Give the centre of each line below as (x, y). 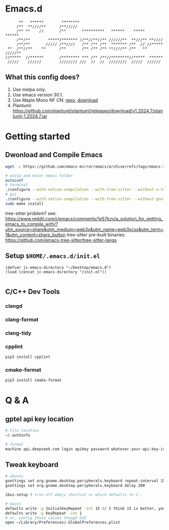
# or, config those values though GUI (46, 518)
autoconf (14, 180)
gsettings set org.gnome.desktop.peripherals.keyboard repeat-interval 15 (85, 481)
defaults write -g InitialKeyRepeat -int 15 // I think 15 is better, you (85, 508)
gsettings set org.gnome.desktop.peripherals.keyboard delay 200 (75, 486)
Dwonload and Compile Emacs (54, 155)
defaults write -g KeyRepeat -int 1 (44, 513)
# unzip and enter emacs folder (39, 176)
